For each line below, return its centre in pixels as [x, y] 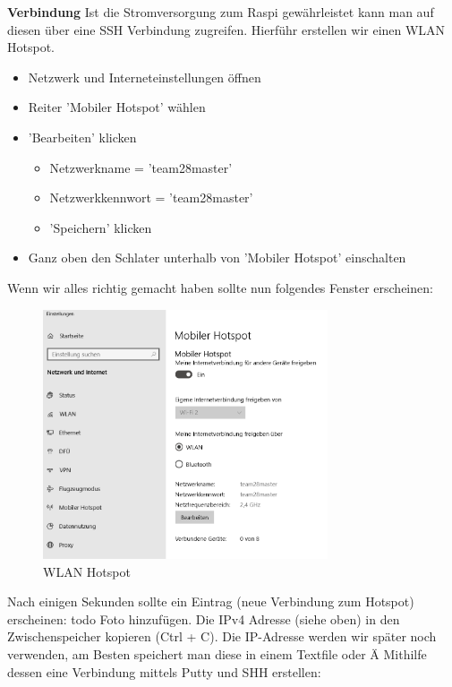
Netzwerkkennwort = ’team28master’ [151, 198]
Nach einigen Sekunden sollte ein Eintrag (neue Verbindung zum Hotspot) [211, 601]
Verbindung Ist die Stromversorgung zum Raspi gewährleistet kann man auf [221, 12]
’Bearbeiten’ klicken [82, 137]
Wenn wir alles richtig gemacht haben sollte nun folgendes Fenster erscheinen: [220, 287]
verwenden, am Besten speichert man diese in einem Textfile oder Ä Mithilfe [217, 654]
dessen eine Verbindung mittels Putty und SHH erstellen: [164, 671]
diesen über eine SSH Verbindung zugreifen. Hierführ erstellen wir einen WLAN [226, 29]
